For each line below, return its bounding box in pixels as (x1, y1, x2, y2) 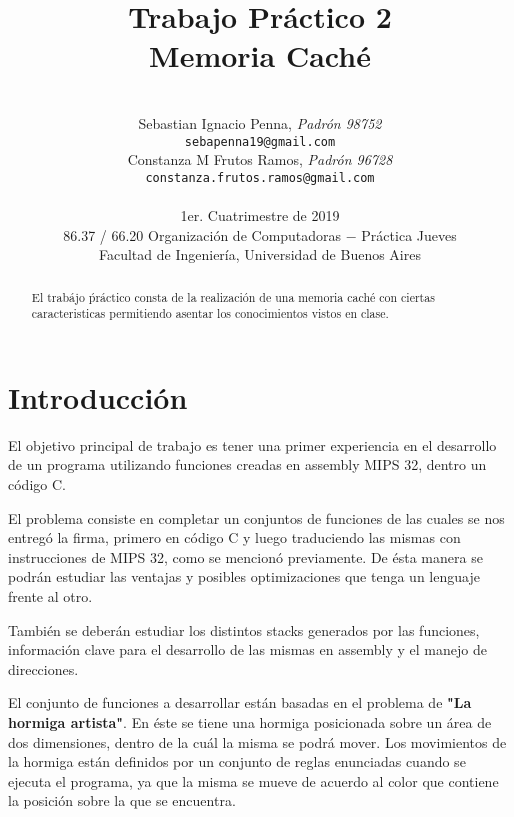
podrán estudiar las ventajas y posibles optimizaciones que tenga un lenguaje (8, 566, 480, 587)
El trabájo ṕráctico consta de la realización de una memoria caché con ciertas (31, 288, 435, 305)
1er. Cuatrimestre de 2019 (180, 205, 340, 225)
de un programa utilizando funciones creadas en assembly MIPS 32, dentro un (8, 454, 487, 475)
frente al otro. (8, 585, 93, 606)
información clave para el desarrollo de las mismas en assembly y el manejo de (8, 639, 487, 660)
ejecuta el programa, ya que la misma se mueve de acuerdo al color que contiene (8, 770, 499, 791)
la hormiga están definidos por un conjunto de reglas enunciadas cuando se (8, 751, 466, 772)
